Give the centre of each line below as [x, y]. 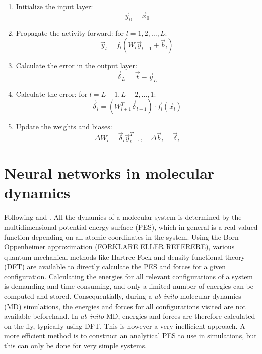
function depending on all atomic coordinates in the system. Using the [113, 237]
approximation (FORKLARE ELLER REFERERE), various [141, 247]
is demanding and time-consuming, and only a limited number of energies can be [129, 286]
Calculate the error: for [52, 94]
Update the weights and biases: [64, 127]
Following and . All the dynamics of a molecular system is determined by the [123, 217]
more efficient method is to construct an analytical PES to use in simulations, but [130, 336]
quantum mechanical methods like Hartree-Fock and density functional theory [125, 256]
